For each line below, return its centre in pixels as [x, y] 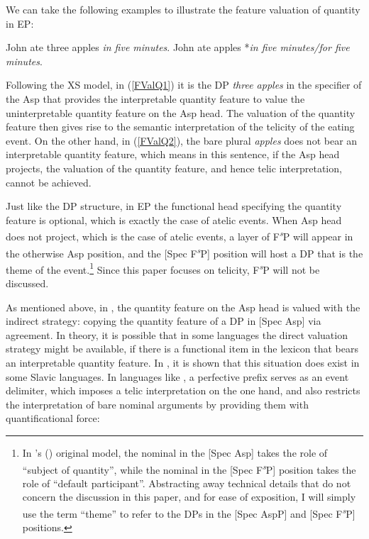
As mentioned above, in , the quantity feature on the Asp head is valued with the [183, 307]
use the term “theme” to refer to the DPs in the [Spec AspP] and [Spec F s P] [189, 512]
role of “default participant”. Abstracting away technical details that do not [187, 483]
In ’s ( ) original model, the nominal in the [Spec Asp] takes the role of [175, 452]
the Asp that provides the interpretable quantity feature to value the [155, 98]
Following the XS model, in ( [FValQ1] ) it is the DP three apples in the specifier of [184, 85]
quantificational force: [53, 418]
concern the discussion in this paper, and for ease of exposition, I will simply [189, 497]
